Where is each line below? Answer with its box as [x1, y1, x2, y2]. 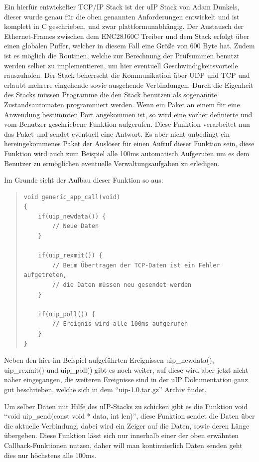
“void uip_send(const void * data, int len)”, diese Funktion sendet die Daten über [4, 411, 255, 421]
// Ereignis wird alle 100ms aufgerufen [52, 320, 188, 328]
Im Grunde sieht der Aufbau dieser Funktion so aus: [4, 175, 163, 185]
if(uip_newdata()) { [38, 213, 106, 220]
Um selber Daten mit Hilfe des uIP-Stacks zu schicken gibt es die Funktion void [4, 401, 248, 411]
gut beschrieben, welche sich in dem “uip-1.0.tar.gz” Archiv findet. [4, 384, 207, 394]
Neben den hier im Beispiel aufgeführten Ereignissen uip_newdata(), [4, 355, 214, 365]
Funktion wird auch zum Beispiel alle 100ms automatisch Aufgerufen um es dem [4, 148, 250, 158]
